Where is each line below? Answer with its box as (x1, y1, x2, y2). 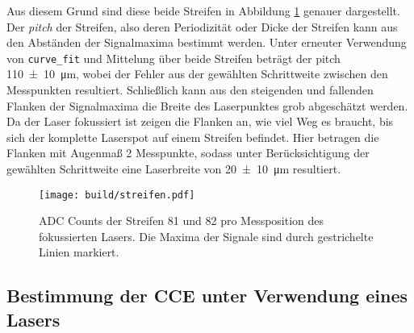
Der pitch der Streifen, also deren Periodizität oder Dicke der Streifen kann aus (6, 18, 398, 35)
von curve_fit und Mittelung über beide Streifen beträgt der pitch (6, 49, 341, 66)
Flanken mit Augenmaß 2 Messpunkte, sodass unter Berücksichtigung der (6, 144, 370, 161)
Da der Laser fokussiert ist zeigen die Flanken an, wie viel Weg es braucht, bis (6, 113, 394, 130)
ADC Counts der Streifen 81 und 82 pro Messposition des (39, 212, 324, 229)
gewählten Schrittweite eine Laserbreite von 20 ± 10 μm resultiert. (6, 160, 341, 177)
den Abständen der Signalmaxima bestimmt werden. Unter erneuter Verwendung (6, 34, 407, 51)
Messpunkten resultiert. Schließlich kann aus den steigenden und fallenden (6, 81, 374, 98)
